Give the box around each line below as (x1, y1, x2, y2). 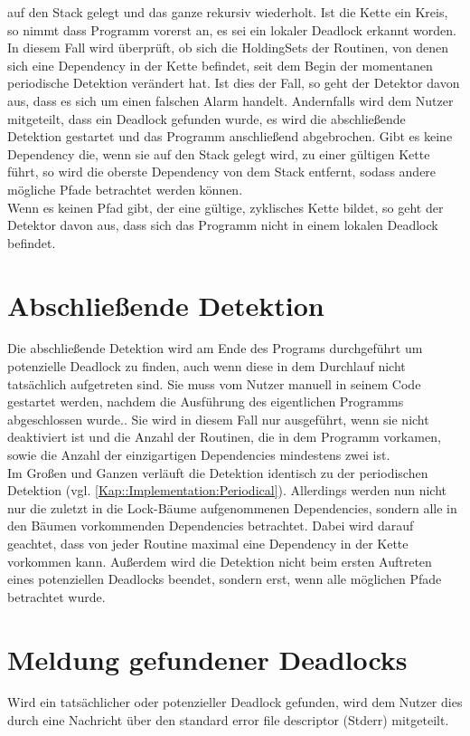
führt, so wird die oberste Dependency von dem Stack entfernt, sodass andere (7, 162, 437, 181)
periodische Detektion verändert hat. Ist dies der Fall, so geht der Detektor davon (7, 73, 460, 92)
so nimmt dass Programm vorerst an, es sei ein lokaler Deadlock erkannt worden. (7, 20, 456, 39)
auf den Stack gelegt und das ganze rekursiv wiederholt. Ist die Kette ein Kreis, (7, 3, 448, 21)
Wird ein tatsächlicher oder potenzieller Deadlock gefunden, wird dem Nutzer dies (7, 693, 463, 712)
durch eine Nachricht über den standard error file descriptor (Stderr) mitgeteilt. (7, 711, 449, 730)
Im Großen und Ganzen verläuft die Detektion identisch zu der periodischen (7, 463, 428, 482)
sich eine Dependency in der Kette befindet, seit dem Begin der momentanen (7, 55, 433, 74)
